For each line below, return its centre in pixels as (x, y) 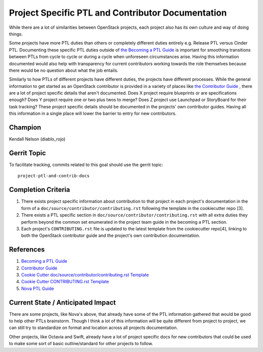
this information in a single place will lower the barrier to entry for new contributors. (93, 114)
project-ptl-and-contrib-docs (54, 176)
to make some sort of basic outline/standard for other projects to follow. (81, 344)
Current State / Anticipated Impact (63, 302)
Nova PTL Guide (38, 289)
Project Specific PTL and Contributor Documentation (118, 13)
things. (16, 34)
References (27, 250)
